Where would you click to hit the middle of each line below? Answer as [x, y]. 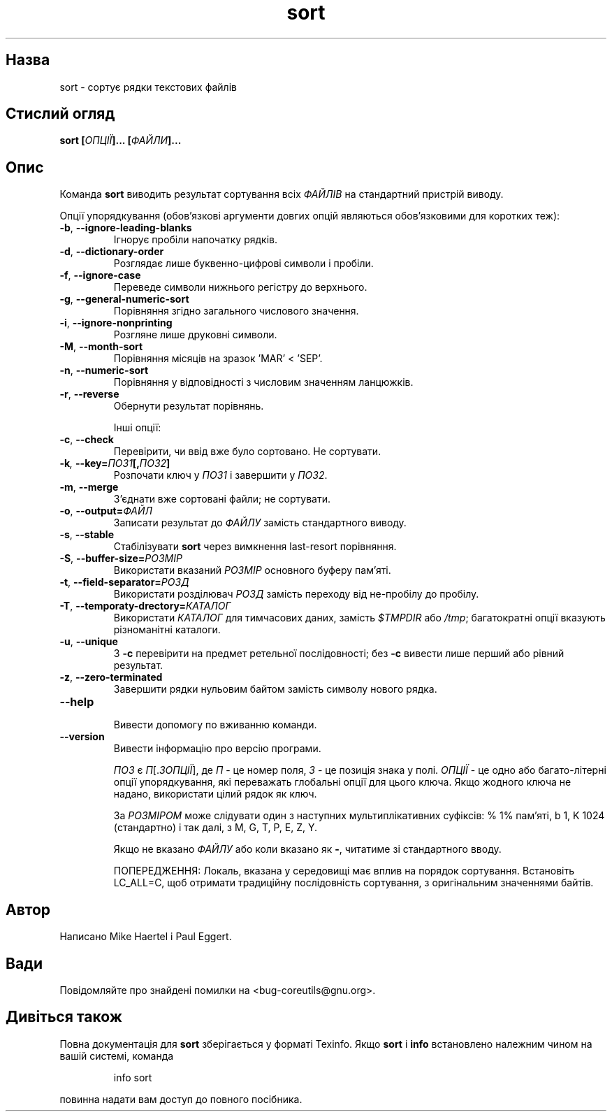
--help [77, 702]
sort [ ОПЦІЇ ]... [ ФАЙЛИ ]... [121, 140]
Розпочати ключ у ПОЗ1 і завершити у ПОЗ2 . [220, 475]
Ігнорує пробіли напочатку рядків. [196, 240]
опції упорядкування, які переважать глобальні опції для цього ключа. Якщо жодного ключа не [342, 782]
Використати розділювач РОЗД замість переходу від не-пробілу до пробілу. [296, 594]
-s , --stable [87, 535]
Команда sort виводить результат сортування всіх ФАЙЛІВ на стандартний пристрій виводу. [282, 194]
